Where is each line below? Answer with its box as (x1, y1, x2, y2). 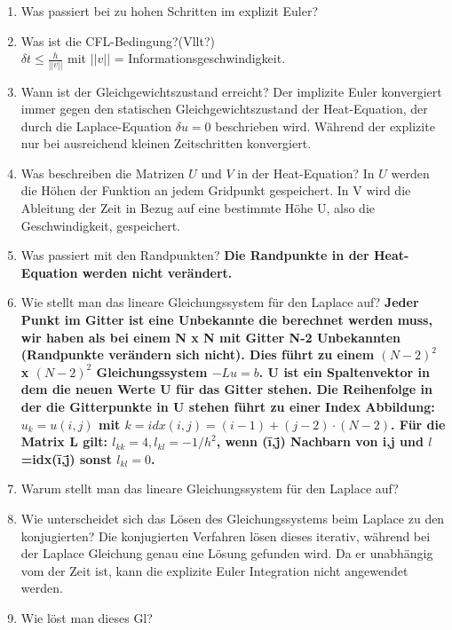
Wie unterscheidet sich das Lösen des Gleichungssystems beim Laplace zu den (20, 508, 445, 527)
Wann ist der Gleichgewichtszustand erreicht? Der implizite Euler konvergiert (20, 82, 442, 100)
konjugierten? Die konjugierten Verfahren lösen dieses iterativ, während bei (20, 526, 431, 545)
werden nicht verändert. (82, 263, 233, 281)
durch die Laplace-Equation (20, 116, 172, 135)
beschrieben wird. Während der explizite (215, 116, 435, 135)
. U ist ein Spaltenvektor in (258, 362, 430, 381)
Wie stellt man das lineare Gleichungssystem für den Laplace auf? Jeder (20, 293, 419, 311)
